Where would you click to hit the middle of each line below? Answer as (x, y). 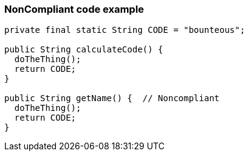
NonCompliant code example (74, 9)
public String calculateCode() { (84, 50)
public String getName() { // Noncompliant (112, 98)
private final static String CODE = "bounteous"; (125, 30)
